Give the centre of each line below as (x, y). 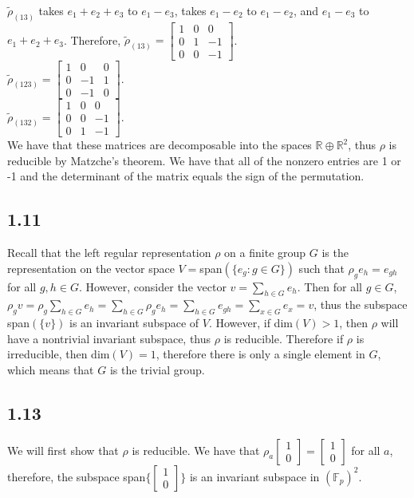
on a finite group (265, 253)
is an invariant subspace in (254, 476)
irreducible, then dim (59, 354)
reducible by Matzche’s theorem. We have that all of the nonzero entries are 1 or (204, 160)
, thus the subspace (361, 304)
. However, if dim (250, 323)
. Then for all (329, 286)
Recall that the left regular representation (109, 253)
